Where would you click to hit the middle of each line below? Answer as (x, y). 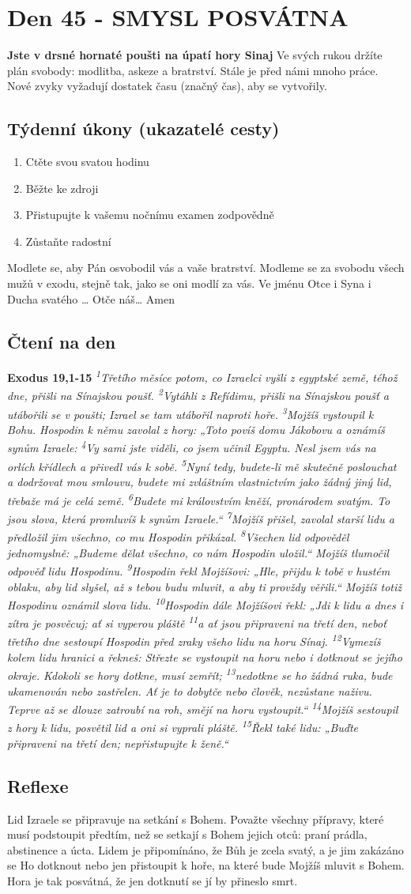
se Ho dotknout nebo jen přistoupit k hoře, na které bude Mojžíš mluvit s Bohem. (206, 865)
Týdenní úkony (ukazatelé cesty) (143, 128)
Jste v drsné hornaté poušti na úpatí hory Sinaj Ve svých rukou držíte (195, 55)
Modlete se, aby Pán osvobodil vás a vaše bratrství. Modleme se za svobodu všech (206, 268)
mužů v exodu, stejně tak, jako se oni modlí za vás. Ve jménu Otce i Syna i (189, 283)
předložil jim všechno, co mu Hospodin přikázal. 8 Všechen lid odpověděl (178, 536)
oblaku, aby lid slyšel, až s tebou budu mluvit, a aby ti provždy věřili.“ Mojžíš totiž (205, 586)
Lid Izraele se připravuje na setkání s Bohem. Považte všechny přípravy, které (196, 819)
